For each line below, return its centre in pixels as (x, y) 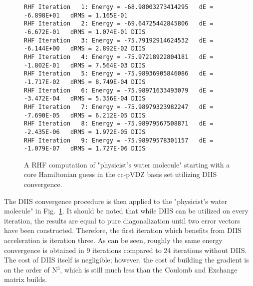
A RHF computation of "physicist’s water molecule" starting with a (127, 164)
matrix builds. (26, 279)
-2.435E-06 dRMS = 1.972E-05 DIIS (85, 132)
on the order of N (31, 269)
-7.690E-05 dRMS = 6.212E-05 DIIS (85, 115)
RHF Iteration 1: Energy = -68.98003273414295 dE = (119, 7)
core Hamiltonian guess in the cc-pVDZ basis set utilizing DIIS (121, 174)
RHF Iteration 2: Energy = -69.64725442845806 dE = (119, 24)
